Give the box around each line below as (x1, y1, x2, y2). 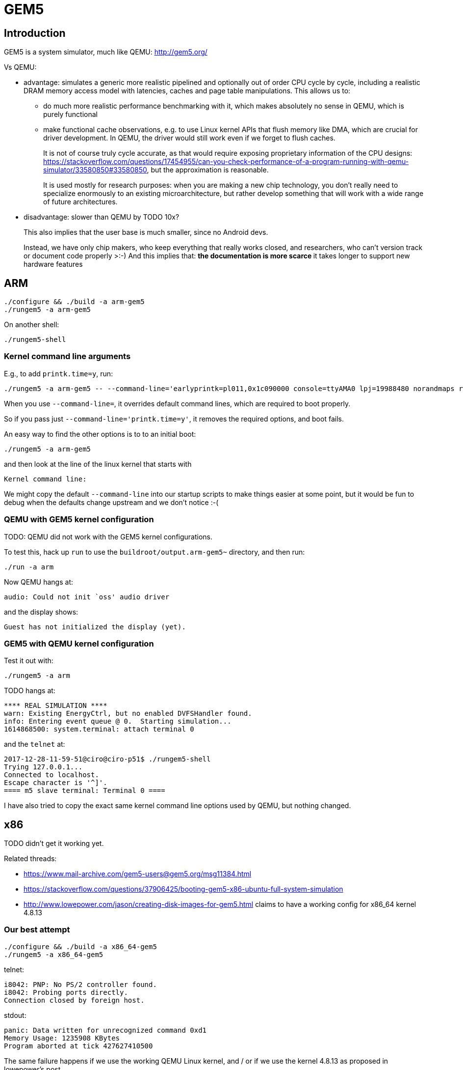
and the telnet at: (4, 740, 65, 749)
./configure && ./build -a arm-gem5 (4, 298, 145, 306)
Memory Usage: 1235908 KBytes (4, 1034, 120, 1042)
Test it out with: (4, 656, 53, 665)
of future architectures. (43, 197, 118, 206)
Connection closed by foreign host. (4, 996, 145, 1004)
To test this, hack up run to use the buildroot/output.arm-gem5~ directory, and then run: (4, 547, 305, 556)
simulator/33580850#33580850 (43, 166, 147, 174)
